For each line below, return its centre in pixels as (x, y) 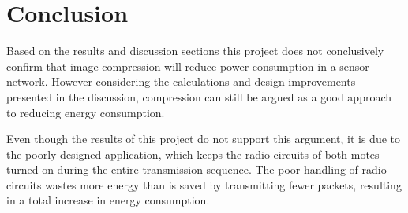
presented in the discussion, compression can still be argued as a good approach (199, 96)
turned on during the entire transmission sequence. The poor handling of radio (197, 169)
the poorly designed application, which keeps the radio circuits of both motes (193, 154)
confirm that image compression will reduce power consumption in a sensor (188, 66)
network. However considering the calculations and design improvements (181, 81)
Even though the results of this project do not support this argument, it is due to (204, 139)
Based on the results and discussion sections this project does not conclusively (195, 51)
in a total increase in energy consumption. (108, 200)
